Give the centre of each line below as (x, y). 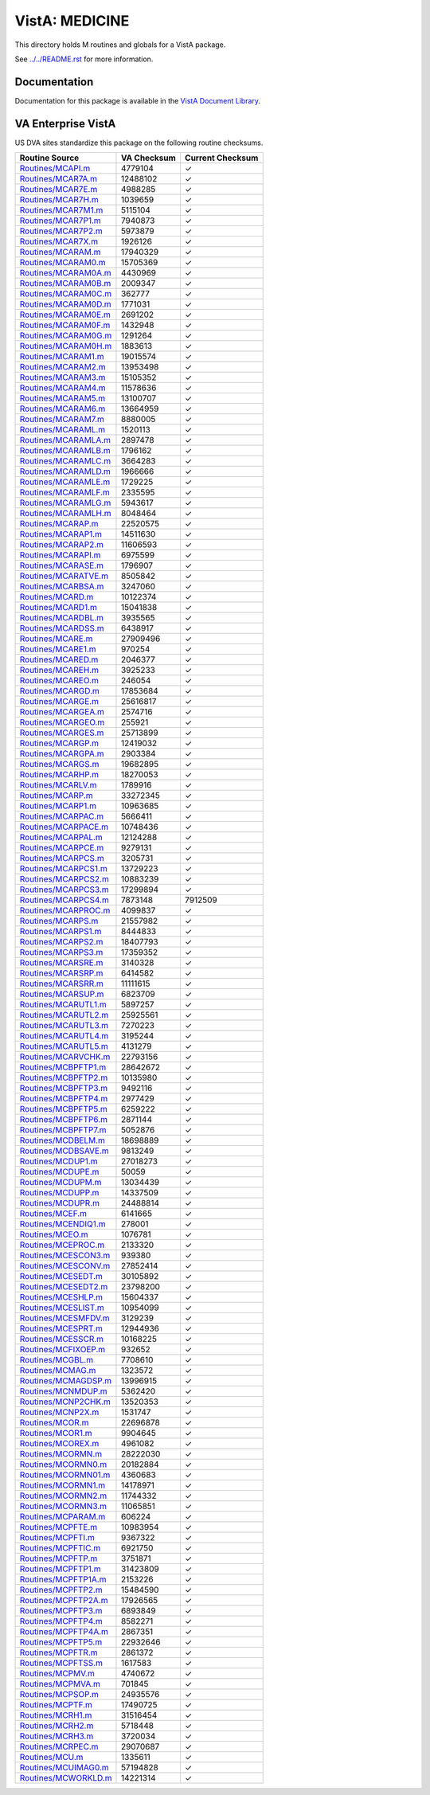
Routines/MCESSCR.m (61, 1339)
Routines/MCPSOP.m (59, 1695)
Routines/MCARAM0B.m (65, 284)
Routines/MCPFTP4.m (61, 1621)
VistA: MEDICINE (72, 21)
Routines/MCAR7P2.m (61, 231)
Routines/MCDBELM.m (62, 1140)
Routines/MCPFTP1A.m (63, 1579)
